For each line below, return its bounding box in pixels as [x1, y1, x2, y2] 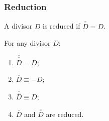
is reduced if [43, 21, 80, 31]
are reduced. [46, 109, 84, 119]
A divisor [4, 21, 33, 31]
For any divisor [4, 38, 51, 48]
